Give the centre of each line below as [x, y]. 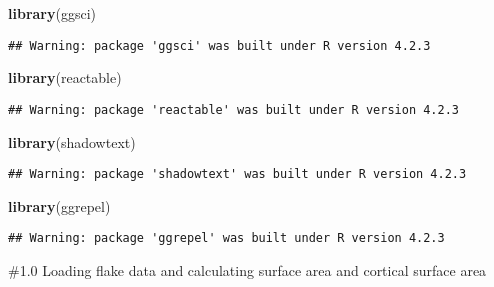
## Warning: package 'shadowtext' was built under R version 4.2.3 [237, 174]
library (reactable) [65, 77]
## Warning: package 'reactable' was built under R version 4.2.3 [234, 109]
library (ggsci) [52, 13]
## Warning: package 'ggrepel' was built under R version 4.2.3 [226, 238]
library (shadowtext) [72, 141]
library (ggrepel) [59, 205]
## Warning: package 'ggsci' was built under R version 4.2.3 [219, 45]
